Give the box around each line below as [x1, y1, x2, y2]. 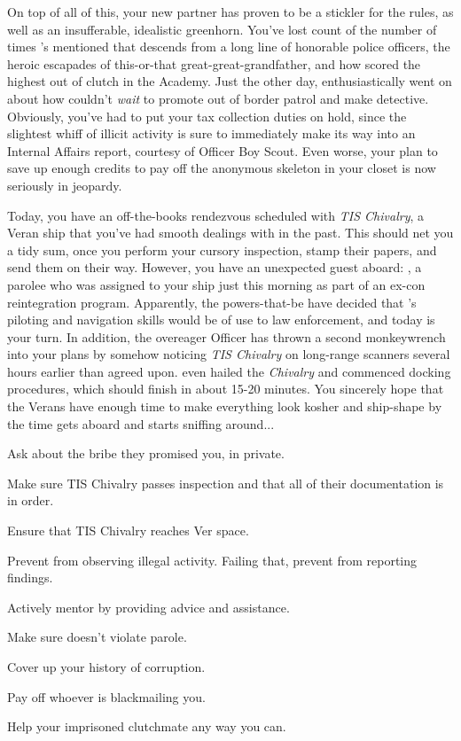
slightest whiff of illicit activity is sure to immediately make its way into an [7, 124, 416, 143]
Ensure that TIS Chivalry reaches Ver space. [7, 521, 249, 540]
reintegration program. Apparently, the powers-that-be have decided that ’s [7, 292, 417, 311]
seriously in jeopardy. [7, 175, 122, 194]
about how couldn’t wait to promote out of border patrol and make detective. [7, 89, 429, 107]
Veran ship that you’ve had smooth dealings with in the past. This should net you [7, 223, 454, 242]
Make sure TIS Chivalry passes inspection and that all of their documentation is [7, 473, 444, 492]
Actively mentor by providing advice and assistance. [7, 597, 290, 616]
